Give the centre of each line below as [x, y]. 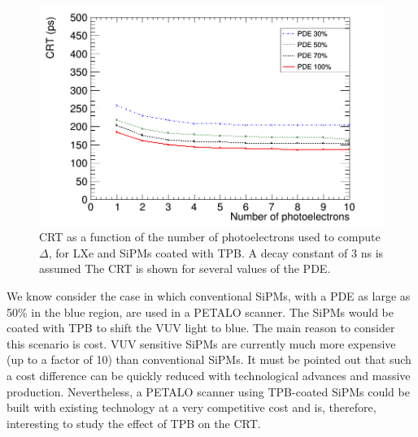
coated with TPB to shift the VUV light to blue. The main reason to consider [201, 328]
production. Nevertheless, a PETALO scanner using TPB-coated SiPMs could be [208, 391]
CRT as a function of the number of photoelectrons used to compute [210, 237]
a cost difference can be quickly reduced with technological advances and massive [209, 375]
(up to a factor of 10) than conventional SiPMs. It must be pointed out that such [209, 359]
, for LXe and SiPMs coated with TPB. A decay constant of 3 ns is [216, 252]
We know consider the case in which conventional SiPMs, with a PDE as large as [209, 295]
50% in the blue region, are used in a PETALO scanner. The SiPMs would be [200, 312]
